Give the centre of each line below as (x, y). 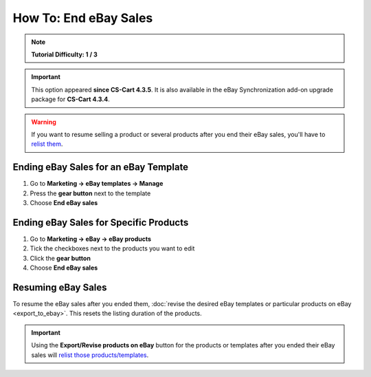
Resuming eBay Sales (60, 287)
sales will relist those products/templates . (90, 355)
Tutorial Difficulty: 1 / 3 (64, 54)
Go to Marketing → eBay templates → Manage (97, 184)
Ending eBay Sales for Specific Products (101, 223)
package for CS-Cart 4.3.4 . (70, 99)
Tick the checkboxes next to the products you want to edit (112, 248)
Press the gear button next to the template (90, 193)
